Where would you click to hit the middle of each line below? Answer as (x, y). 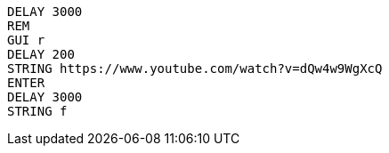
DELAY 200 (41, 54)
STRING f (37, 111)
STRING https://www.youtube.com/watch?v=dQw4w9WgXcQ (195, 68)
